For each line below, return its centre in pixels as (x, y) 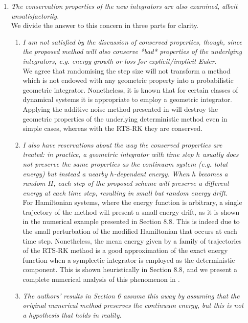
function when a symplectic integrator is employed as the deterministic (129, 260)
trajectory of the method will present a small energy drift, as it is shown (131, 211)
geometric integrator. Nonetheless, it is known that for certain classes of (130, 89)
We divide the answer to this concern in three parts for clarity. (105, 25)
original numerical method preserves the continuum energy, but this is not (133, 305)
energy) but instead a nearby (65, 173)
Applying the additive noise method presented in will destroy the (120, 109)
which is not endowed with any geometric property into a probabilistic (128, 80)
